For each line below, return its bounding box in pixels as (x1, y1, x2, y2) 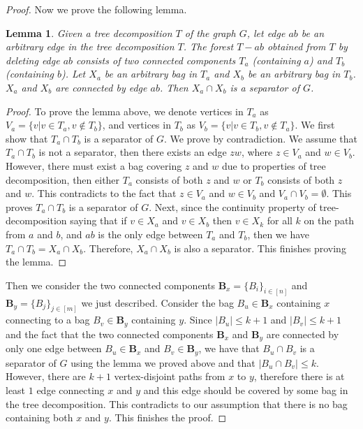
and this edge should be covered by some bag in (143, 382, 348, 397)
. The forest (183, 39, 234, 54)
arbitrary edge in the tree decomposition (6, 39, 175, 54)
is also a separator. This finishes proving (174, 240, 346, 255)
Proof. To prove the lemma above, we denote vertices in (6, 103, 244, 118)
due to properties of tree (222, 158, 326, 173)
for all (267, 213, 292, 228)
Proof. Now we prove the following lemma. (6, 2, 187, 16)
